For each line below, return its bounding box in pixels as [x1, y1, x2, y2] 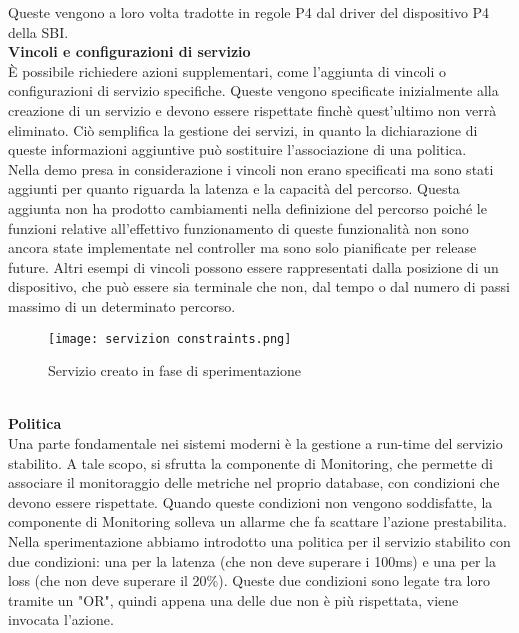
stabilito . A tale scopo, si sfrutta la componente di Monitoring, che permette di [8, 452, 493, 473]
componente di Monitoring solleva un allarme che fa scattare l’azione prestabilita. [8, 511, 507, 532]
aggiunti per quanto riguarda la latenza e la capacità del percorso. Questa [8, 178, 460, 199]
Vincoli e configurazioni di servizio [8, 41, 251, 62]
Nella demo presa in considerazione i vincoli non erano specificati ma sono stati [8, 158, 494, 179]
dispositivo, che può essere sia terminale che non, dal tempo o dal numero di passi [8, 276, 510, 297]
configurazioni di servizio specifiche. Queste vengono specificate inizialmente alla [8, 80, 499, 101]
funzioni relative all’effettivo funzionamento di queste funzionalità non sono [8, 217, 469, 238]
